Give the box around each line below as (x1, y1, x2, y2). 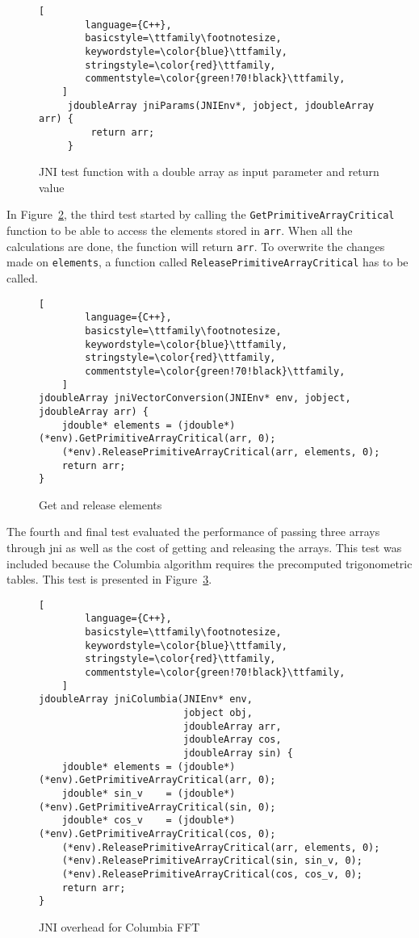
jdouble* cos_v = (61, 814, 172, 827)
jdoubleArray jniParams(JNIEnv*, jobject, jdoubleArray (67, 99, 375, 111)
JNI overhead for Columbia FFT (39, 918, 200, 935)
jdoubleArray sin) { (182, 747, 294, 759)
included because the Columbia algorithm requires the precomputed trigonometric (6, 555, 413, 572)
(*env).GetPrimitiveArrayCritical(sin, (39, 801, 253, 813)
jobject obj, (182, 707, 253, 719)
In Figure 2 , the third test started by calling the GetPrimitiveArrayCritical (6, 206, 395, 223)
